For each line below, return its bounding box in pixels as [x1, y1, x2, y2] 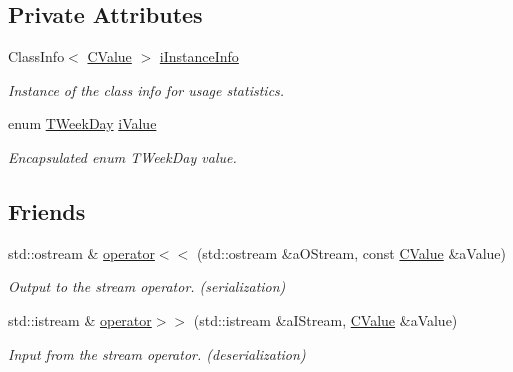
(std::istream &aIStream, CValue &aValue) [193, 309, 458, 330]
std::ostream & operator [8, 242, 155, 263]
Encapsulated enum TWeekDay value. [8, 146, 237, 167]
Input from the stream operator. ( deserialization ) [8, 343, 306, 364]
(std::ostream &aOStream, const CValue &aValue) [196, 242, 506, 263]
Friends [8, 195, 86, 226]
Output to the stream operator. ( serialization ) [8, 276, 286, 297]
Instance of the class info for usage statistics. [8, 79, 285, 100]
